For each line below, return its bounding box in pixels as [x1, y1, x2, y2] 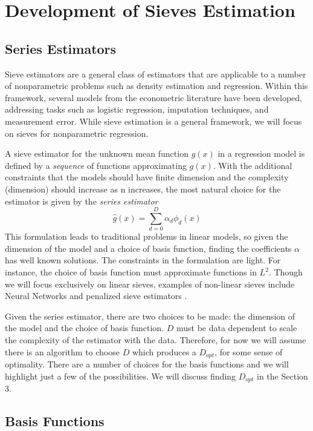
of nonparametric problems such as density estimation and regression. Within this [5, 79, 308, 92]
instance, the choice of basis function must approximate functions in [5, 266, 257, 278]
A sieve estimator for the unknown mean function [5, 147, 189, 160]
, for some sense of [215, 345, 283, 358]
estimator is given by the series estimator [5, 194, 158, 207]
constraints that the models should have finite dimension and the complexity [5, 171, 289, 183]
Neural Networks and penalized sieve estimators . [5, 289, 187, 302]
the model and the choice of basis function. [5, 321, 164, 334]
